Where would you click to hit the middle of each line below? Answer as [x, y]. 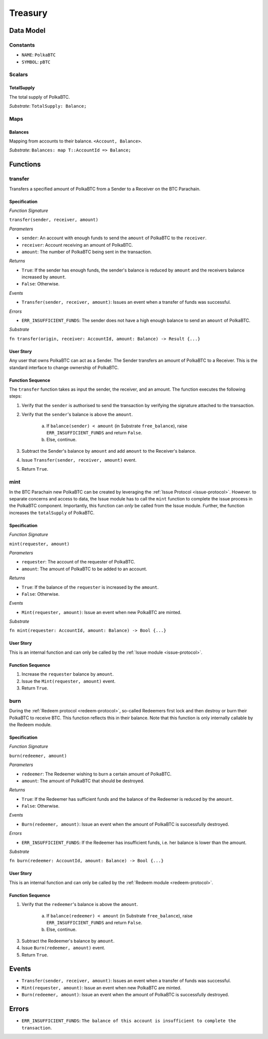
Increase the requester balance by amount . [68, 674]
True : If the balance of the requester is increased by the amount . [90, 587]
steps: [15, 396]
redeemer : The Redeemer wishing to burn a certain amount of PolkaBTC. [97, 774]
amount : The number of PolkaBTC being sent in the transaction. [87, 252]
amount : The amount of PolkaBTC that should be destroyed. [83, 781]
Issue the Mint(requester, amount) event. [69, 681]
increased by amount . [44, 277]
